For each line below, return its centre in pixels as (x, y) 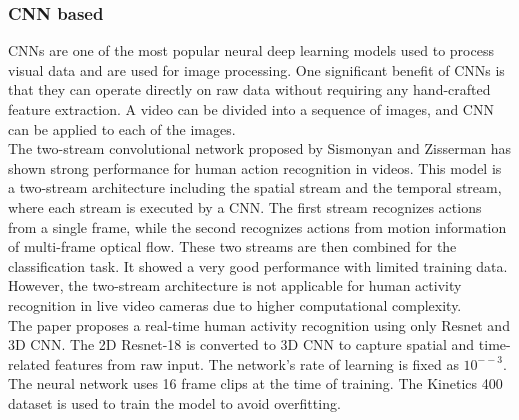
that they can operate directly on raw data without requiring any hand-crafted (249, 89)
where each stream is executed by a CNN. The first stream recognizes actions (245, 206)
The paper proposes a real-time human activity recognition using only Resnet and (259, 324)
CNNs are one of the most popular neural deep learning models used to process (251, 50)
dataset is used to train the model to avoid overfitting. (174, 402)
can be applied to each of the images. (122, 128)
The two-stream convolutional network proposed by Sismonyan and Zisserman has (260, 148)
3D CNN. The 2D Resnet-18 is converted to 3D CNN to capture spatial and (241, 344)
